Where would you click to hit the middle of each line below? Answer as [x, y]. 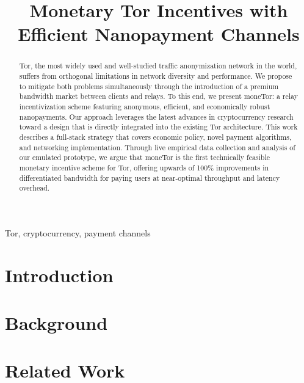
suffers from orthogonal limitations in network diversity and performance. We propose [156, 76]
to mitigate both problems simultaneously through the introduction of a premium [149, 86]
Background [56, 323]
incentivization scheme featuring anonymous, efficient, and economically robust [145, 106]
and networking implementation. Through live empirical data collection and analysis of [157, 147]
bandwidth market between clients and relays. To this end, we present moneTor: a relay [159, 96]
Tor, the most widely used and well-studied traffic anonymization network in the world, [158, 66]
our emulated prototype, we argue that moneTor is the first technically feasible [145, 157]
